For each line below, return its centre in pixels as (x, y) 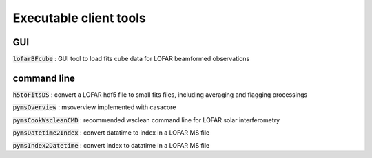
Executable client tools (79, 18)
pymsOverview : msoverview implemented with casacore (94, 107)
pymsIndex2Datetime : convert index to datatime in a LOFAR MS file (111, 145)
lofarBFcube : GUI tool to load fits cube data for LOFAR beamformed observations (131, 59)
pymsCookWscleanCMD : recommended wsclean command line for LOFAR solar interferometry (146, 120)
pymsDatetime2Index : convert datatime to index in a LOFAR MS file (111, 133)
